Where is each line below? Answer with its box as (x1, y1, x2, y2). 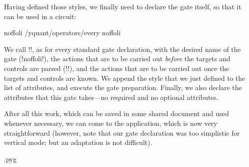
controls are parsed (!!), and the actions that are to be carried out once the (4, 63, 229, 73)
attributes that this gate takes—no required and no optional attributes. (4, 92, 219, 102)
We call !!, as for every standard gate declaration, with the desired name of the (4, 44, 241, 54)
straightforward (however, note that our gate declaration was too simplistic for (4, 127, 240, 138)
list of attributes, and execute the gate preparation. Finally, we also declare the (4, 82, 242, 93)
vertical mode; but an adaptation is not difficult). (4, 137, 152, 147)
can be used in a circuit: (4, 11, 76, 21)
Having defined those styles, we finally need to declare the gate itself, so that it (4, 1, 242, 11)
